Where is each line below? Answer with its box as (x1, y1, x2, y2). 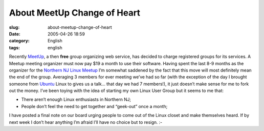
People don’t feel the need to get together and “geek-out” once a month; (21, 103, 168, 109)
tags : (9, 44, 20, 51)
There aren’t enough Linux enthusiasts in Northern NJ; (21, 96, 132, 102)
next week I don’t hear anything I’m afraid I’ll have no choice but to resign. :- (9, 119, 162, 125)
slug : (9, 24, 20, 30)
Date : (9, 31, 21, 37)
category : (9, 38, 30, 44)
